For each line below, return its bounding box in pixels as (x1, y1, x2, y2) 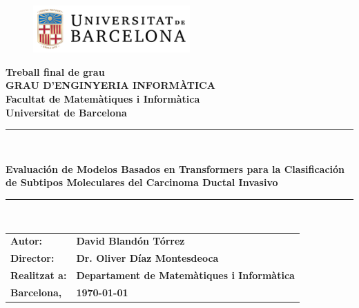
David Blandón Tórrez (76, 234, 185, 248)
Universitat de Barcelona (6, 105, 127, 119)
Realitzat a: (10, 267, 67, 282)
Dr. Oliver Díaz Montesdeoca (76, 251, 219, 265)
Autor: (10, 234, 43, 248)
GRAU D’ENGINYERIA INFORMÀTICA (6, 78, 215, 92)
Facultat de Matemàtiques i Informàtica (6, 91, 200, 105)
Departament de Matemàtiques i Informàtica (76, 267, 295, 282)
